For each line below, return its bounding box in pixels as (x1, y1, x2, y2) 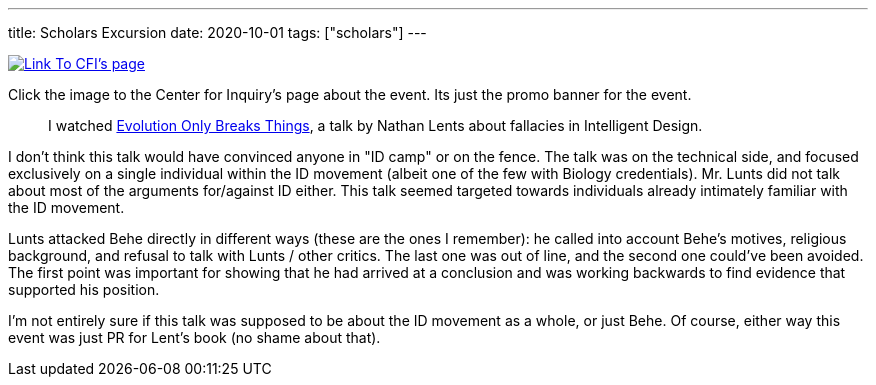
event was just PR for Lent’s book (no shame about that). (8, 329, 381, 346)
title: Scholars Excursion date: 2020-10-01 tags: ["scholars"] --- (8, 24, 427, 41)
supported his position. (8, 281, 160, 298)
